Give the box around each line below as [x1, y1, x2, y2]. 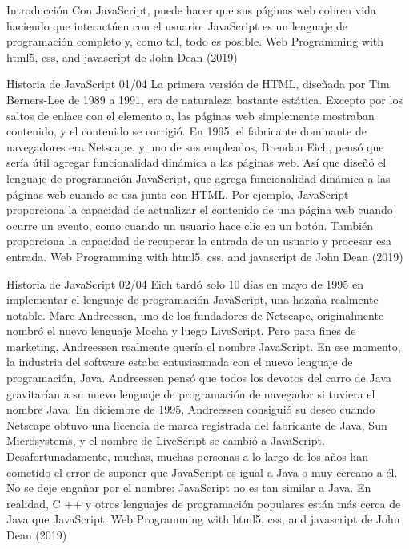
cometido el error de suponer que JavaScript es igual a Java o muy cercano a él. [6, 463, 398, 480]
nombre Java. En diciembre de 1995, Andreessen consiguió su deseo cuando [6, 401, 375, 418]
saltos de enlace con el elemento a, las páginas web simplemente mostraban [6, 107, 375, 123]
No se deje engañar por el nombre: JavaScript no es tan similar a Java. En [6, 479, 371, 496]
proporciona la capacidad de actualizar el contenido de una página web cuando [6, 201, 393, 218]
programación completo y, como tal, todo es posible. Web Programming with [6, 33, 384, 50]
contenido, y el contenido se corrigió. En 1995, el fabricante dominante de [6, 123, 367, 139]
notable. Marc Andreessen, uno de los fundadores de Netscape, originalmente [6, 306, 384, 323]
